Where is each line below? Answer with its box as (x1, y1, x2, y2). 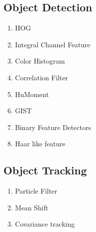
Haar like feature (15, 138, 66, 149)
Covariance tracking (15, 219, 75, 229)
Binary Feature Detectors (15, 122, 91, 132)
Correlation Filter (15, 72, 68, 82)
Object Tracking (3, 163, 87, 178)
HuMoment (15, 89, 49, 99)
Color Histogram (15, 56, 65, 66)
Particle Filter (15, 186, 57, 196)
